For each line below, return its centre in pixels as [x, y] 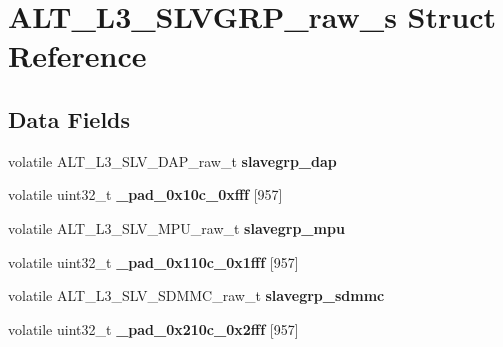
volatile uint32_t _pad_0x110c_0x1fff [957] [153, 261]
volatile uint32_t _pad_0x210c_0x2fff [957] [153, 328]
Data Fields [69, 118]
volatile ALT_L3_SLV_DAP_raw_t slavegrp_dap [172, 160]
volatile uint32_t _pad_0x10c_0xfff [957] [145, 194]
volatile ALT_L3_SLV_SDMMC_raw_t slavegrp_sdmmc [196, 295]
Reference [77, 55]
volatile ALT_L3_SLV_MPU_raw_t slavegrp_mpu [176, 227]
